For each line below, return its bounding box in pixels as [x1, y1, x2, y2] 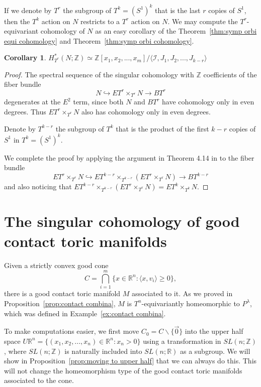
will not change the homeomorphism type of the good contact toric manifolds [4, 365, 242, 375]
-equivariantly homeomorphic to [141, 298, 240, 308]
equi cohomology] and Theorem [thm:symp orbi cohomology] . [4, 35, 194, 46]
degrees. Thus [4, 106, 46, 116]
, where [4, 345, 27, 356]
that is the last [155, 5, 201, 15]
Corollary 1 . [4, 52, 46, 63]
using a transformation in [143, 335, 221, 346]
